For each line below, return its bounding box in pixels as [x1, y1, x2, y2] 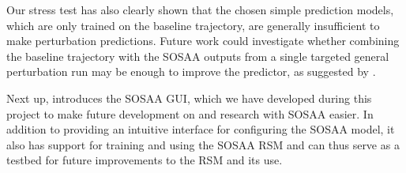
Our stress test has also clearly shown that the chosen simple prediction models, [6, 2, 394, 17]
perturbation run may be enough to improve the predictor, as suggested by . [6, 63, 376, 80]
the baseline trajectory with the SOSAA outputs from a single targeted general [6, 47, 389, 64]
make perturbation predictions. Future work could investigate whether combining [6, 32, 400, 49]
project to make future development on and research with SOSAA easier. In [6, 105, 374, 122]
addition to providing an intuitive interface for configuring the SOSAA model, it [6, 121, 395, 137]
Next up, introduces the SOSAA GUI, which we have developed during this [6, 89, 372, 106]
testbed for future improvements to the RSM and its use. [6, 152, 283, 168]
